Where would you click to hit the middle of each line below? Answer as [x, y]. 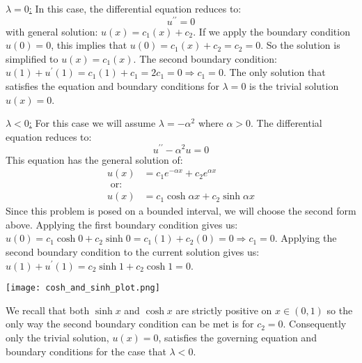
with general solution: [52, 31]
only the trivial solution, [57, 337]
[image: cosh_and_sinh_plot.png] [83, 288]
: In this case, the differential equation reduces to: [135, 8]
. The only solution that [274, 72]
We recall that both [48, 310]
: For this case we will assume [92, 123]
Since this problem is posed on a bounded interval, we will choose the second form [181, 211]
